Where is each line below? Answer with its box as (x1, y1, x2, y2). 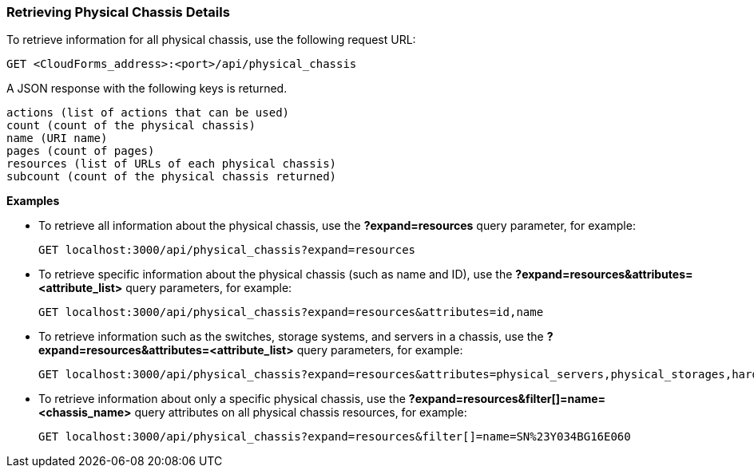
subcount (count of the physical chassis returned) (6, 170, 337, 184)
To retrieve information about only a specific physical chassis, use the (38, 392, 406, 406)
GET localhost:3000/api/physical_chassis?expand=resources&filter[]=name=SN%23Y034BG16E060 (38, 430, 631, 444)
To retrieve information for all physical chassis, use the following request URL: (6, 33, 416, 47)
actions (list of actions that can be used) (6, 106, 290, 120)
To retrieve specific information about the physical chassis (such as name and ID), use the (38, 267, 513, 282)
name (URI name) (6, 132, 108, 145)
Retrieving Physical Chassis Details (6, 4, 230, 20)
